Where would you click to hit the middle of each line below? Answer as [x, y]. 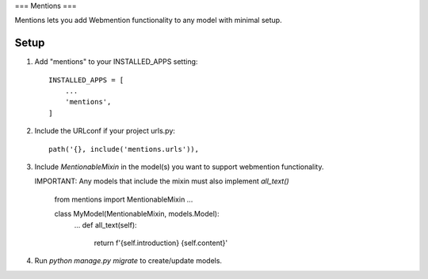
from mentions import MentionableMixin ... [124, 199]
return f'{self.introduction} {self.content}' [161, 243]
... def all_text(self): [106, 224]
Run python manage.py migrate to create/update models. [128, 261]
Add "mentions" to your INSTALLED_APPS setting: [116, 62]
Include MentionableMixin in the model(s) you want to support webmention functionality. [179, 167]
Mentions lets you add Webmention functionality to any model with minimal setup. [148, 21]
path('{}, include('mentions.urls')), [124, 149]
